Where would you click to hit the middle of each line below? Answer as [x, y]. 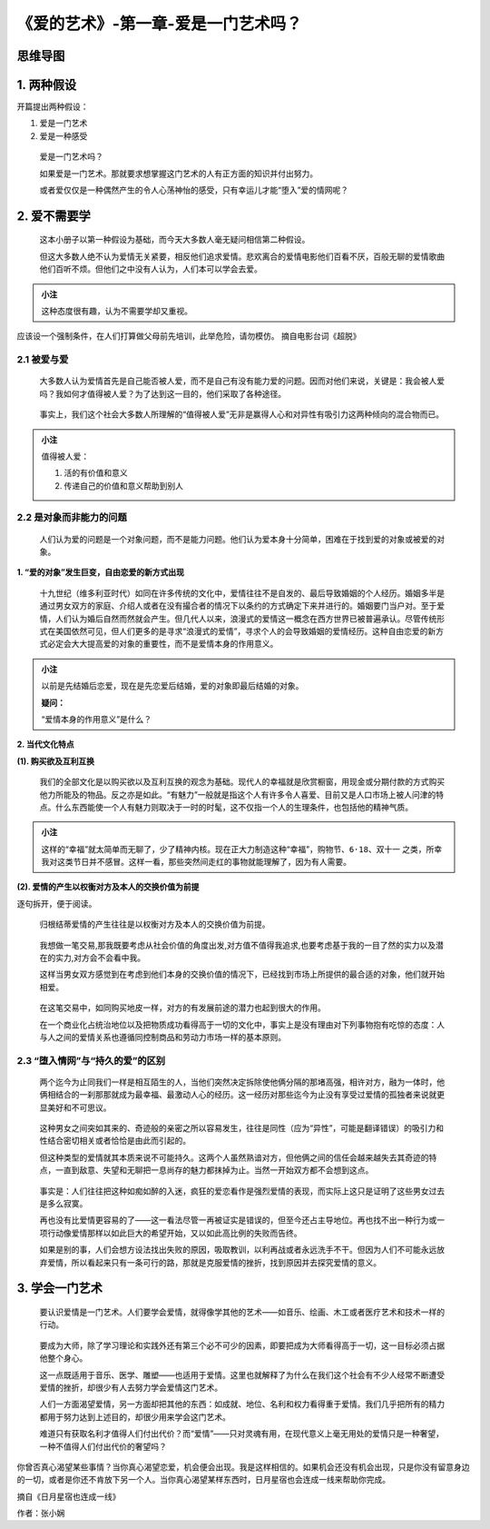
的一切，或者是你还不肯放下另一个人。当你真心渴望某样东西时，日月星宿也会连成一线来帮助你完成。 [203, 1480]
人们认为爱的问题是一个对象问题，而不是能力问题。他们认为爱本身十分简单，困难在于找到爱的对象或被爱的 [238, 539]
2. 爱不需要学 [54, 216]
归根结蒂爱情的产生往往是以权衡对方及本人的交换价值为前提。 [155, 924]
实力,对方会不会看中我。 [100, 958]
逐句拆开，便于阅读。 [57, 903]
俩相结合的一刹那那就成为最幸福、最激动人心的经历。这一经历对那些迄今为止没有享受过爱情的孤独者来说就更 [242, 1095]
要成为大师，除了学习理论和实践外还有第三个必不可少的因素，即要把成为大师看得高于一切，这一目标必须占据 [242, 1345]
